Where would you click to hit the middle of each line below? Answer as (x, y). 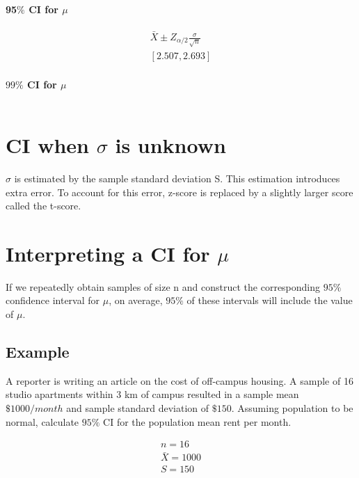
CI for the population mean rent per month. (197, 421)
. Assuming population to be (292, 408)
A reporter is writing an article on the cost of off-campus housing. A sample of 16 (179, 380)
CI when (48, 145)
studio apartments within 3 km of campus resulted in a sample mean (152, 394)
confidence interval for (53, 300)
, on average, (136, 300)
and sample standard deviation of (138, 408)
